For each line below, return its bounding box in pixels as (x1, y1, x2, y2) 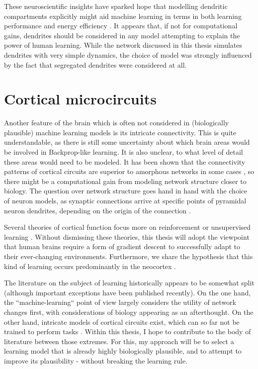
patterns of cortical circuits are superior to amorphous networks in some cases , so (4, 166, 255, 177)
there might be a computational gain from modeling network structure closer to (4, 176, 247, 186)
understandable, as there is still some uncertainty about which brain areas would (4, 137, 250, 147)
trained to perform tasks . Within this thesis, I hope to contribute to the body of (4, 326, 251, 337)
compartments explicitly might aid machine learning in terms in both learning (4, 10, 242, 21)
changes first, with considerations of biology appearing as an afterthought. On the (4, 306, 254, 317)
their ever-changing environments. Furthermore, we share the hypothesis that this (4, 251, 253, 261)
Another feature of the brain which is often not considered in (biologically (4, 117, 229, 128)
